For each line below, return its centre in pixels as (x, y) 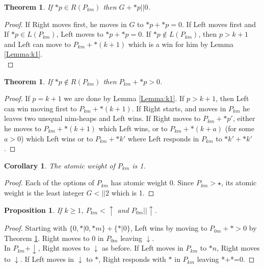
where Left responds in (163, 138)
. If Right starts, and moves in (179, 108)
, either (244, 118)
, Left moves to (80, 34)
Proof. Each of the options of (49, 182)
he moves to (23, 128)
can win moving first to (41, 108)
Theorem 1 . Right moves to (47, 238)
